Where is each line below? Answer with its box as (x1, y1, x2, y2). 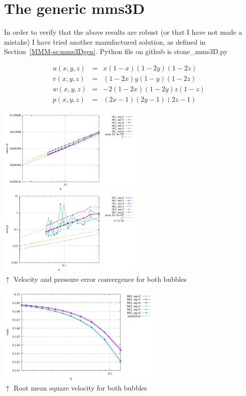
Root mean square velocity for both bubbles (13, 383, 147, 393)
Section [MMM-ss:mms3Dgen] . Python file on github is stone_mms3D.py (4, 46, 228, 57)
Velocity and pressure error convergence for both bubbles (13, 273, 187, 284)
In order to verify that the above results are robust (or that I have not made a (4, 27, 242, 37)
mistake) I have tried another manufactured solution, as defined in (4, 36, 206, 47)
